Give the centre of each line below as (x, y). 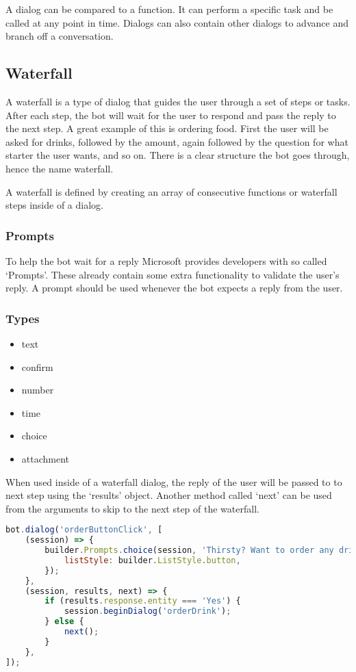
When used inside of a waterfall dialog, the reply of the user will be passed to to (174, 481)
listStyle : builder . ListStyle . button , (152, 560)
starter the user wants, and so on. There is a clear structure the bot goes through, (178, 155)
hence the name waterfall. (60, 168)
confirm (37, 366)
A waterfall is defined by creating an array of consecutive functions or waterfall (171, 191)
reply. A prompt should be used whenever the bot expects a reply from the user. (174, 288)
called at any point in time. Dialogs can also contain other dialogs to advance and (177, 22)
